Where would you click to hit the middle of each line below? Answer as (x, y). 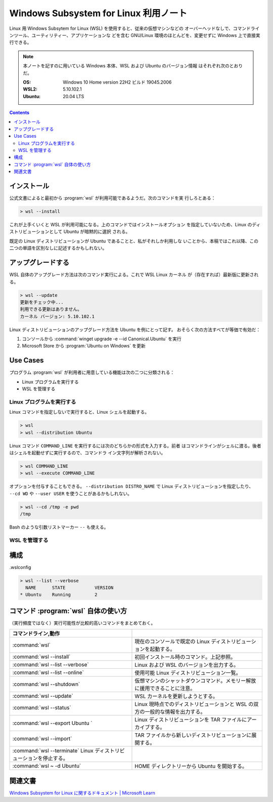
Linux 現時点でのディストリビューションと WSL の (194, 704)
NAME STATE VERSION (70, 588)
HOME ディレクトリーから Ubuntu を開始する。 (191, 766)
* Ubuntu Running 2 (59, 595)
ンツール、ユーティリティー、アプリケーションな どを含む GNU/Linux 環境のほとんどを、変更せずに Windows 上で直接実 (135, 35)
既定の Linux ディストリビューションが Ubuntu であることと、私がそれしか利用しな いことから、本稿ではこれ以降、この (134, 241)
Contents (19, 113)
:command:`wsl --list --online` (48, 672)
